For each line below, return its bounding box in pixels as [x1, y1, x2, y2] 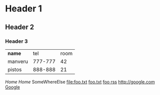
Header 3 [5, 38, 28, 45]
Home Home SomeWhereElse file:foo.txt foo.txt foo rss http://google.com [5, 79, 155, 85]
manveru [7, 58, 28, 65]
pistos [7, 66, 22, 73]
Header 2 [5, 23, 35, 31]
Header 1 [5, 3, 42, 14]
